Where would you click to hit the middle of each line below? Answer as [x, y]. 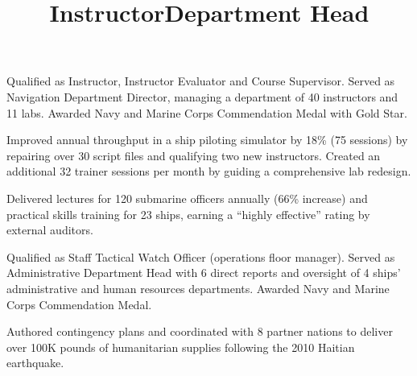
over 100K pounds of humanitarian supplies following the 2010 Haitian [181, 347]
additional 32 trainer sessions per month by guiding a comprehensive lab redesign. [209, 171]
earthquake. [35, 363]
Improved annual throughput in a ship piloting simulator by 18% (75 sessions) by [207, 140]
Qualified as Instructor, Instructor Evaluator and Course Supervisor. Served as [201, 81]
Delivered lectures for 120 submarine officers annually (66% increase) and [187, 198]
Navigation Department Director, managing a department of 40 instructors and [202, 96]
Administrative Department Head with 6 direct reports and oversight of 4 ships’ [204, 273]
